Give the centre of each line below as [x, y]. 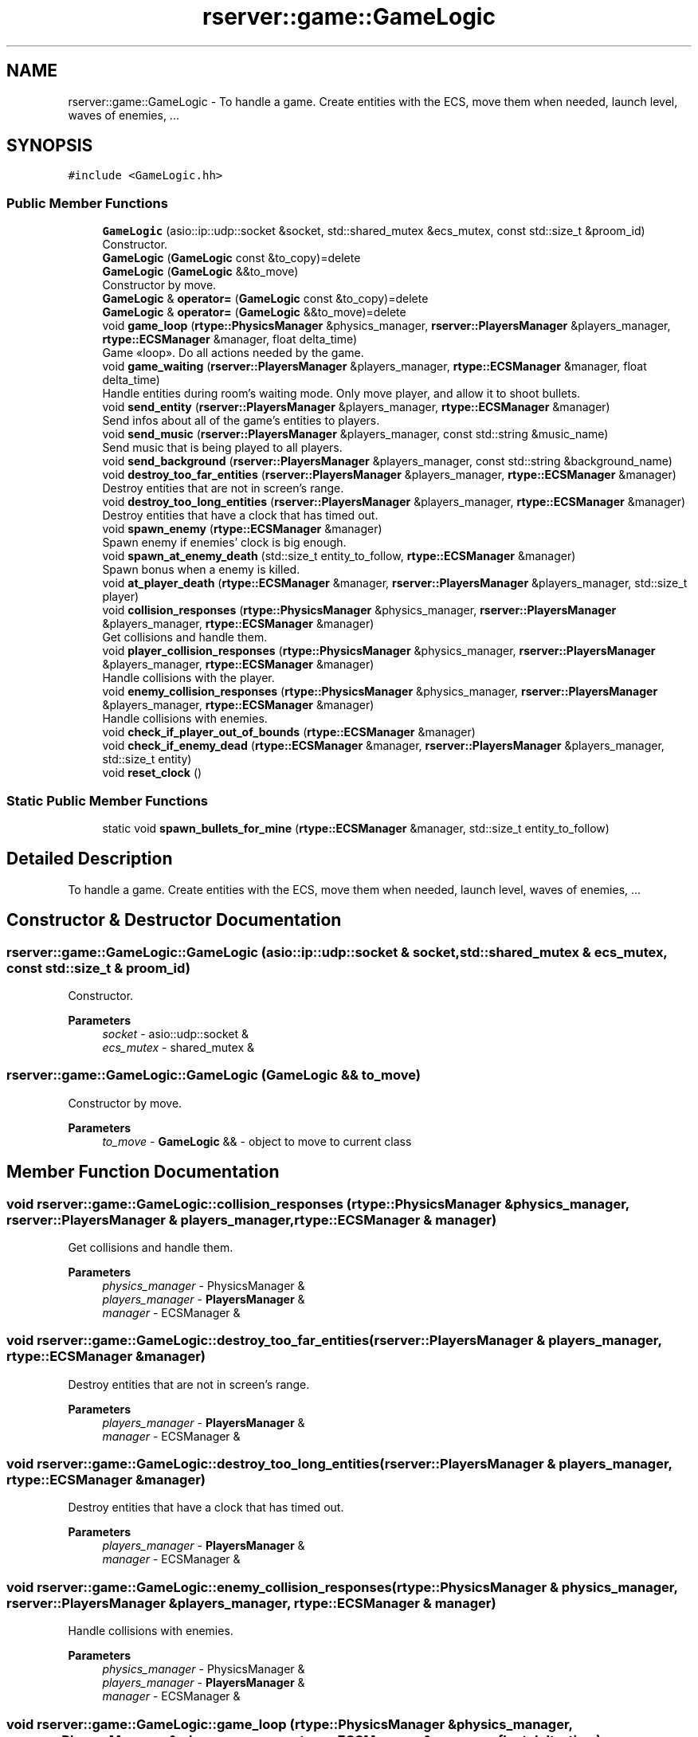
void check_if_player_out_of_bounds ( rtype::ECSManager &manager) [289, 732]
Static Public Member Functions [108, 800]
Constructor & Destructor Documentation [174, 920]
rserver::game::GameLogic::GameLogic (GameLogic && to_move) [214, 1075]
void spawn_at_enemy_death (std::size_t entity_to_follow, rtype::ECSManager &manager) [339, 556]
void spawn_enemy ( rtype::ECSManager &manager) [242, 529]
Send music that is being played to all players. [222, 448]
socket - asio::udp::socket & [175, 1034]
